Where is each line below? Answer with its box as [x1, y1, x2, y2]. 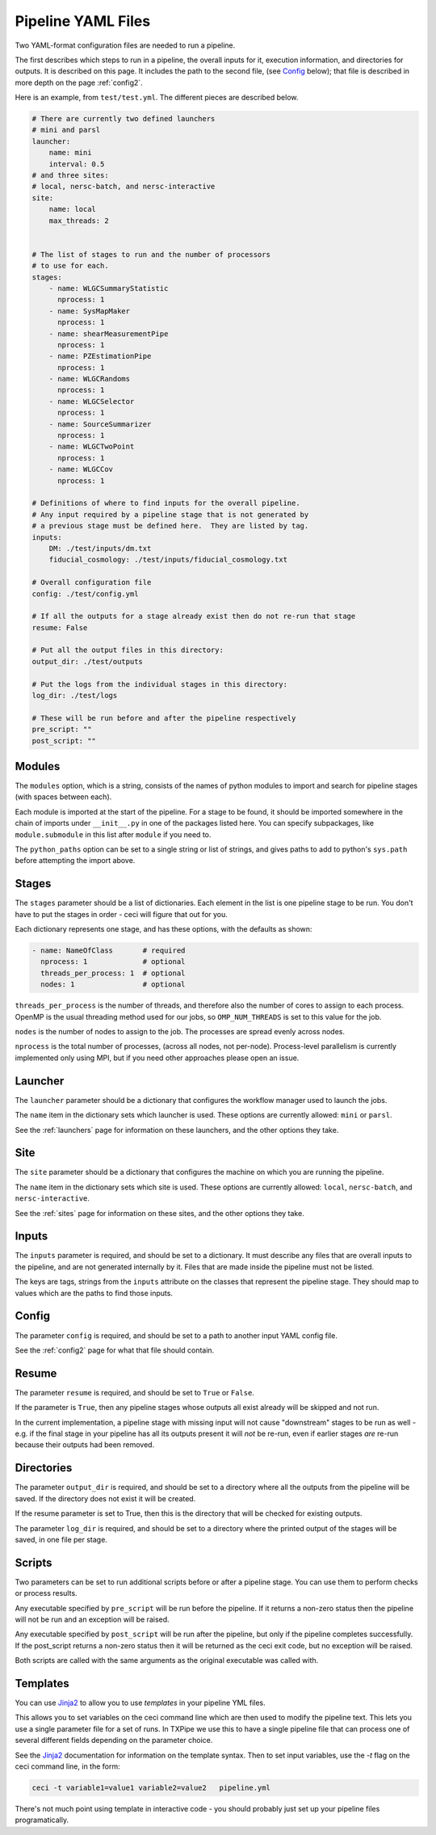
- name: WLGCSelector [48, 397, 135, 406]
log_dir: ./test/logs [31, 691, 118, 701]
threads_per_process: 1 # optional [40, 968, 186, 978]
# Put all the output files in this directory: [31, 646, 224, 654]
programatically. [15, 1815, 69, 1825]
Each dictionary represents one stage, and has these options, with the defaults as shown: [15, 924, 312, 934]
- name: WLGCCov [48, 465, 113, 474]
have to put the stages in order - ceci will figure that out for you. [15, 909, 228, 919]
